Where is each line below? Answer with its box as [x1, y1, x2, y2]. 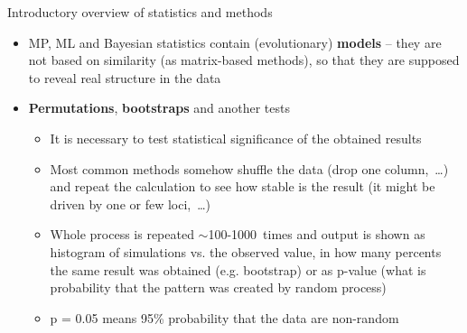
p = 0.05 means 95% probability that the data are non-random [50, 308, 399, 327]
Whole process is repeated [50, 225, 194, 244]
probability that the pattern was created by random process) [50, 278, 387, 297]
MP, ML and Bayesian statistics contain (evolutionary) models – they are [28, 32, 442, 51]
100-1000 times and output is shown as [208, 225, 425, 244]
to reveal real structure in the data [28, 68, 221, 87]
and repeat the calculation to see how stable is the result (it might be [50, 177, 435, 196]
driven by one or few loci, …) [50, 194, 211, 213]
